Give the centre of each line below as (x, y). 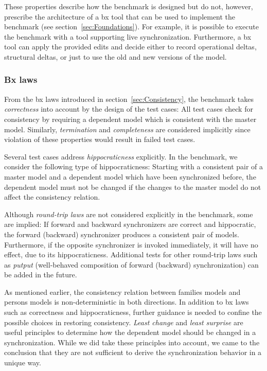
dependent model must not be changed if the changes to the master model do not (133, 187)
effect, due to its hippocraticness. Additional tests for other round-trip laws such (131, 254)
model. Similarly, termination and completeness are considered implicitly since (127, 129)
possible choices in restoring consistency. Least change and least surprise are (124, 322)
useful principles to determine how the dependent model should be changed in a (130, 332)
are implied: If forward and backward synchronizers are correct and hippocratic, (130, 224)
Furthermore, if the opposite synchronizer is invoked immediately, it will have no (131, 244)
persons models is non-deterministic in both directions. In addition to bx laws (127, 302)
